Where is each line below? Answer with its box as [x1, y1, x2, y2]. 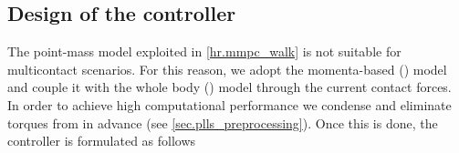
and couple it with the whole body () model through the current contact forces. [7, 77, 452, 97]
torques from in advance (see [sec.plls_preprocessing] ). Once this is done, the [7, 113, 438, 132]
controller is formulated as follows [7, 131, 196, 150]
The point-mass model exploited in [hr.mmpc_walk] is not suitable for [7, 42, 402, 61]
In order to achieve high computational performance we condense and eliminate [7, 95, 452, 114]
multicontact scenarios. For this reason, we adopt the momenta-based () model [7, 59, 447, 78]
